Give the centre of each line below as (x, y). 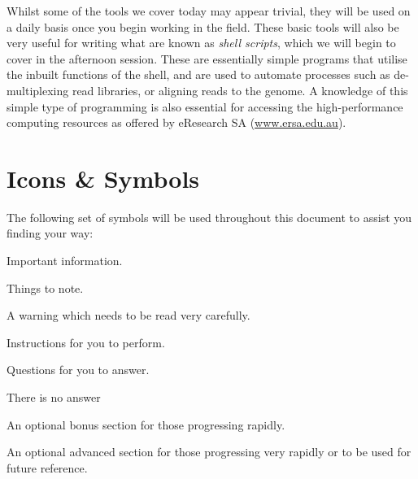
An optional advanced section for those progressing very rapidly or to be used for (209, 452)
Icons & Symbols (103, 178)
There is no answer (54, 397)
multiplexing (38, 90)
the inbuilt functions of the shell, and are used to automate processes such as (198, 74)
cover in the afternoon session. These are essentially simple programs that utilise (207, 58)
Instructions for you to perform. (86, 342)
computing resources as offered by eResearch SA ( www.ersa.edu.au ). (176, 122)
